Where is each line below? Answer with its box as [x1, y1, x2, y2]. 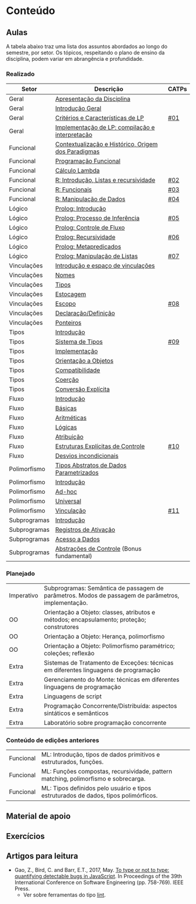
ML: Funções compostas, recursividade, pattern [41, 767, 173, 775]
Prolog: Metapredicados [55, 243, 121, 251]
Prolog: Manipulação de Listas [55, 252, 138, 260]
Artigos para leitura [6, 851, 79, 861]
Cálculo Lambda [55, 167, 100, 175]
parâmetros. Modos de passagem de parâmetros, [43, 591, 180, 599]
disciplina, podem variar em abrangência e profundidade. [6, 56, 144, 62]
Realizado [6, 70, 35, 78]
